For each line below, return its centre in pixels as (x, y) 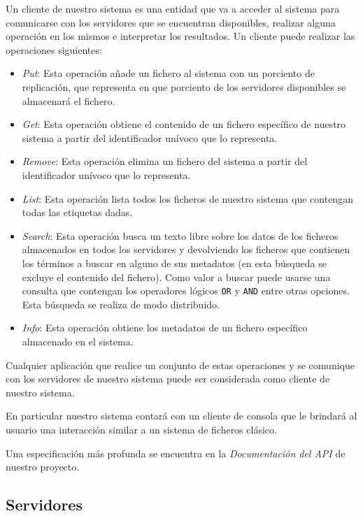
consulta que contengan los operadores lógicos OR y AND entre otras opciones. (186, 291)
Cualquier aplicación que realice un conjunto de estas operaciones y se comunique (180, 365)
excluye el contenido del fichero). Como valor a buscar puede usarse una (176, 277)
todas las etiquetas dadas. (77, 212)
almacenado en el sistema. (78, 341)
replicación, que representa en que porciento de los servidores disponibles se (184, 86)
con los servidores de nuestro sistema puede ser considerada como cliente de (168, 379)
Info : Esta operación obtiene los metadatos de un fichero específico (165, 328)
